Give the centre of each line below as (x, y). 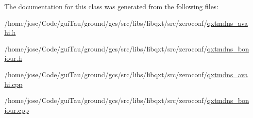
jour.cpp (17, 110)
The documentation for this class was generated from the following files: (111, 6)
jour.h (13, 58)
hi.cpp (14, 84)
